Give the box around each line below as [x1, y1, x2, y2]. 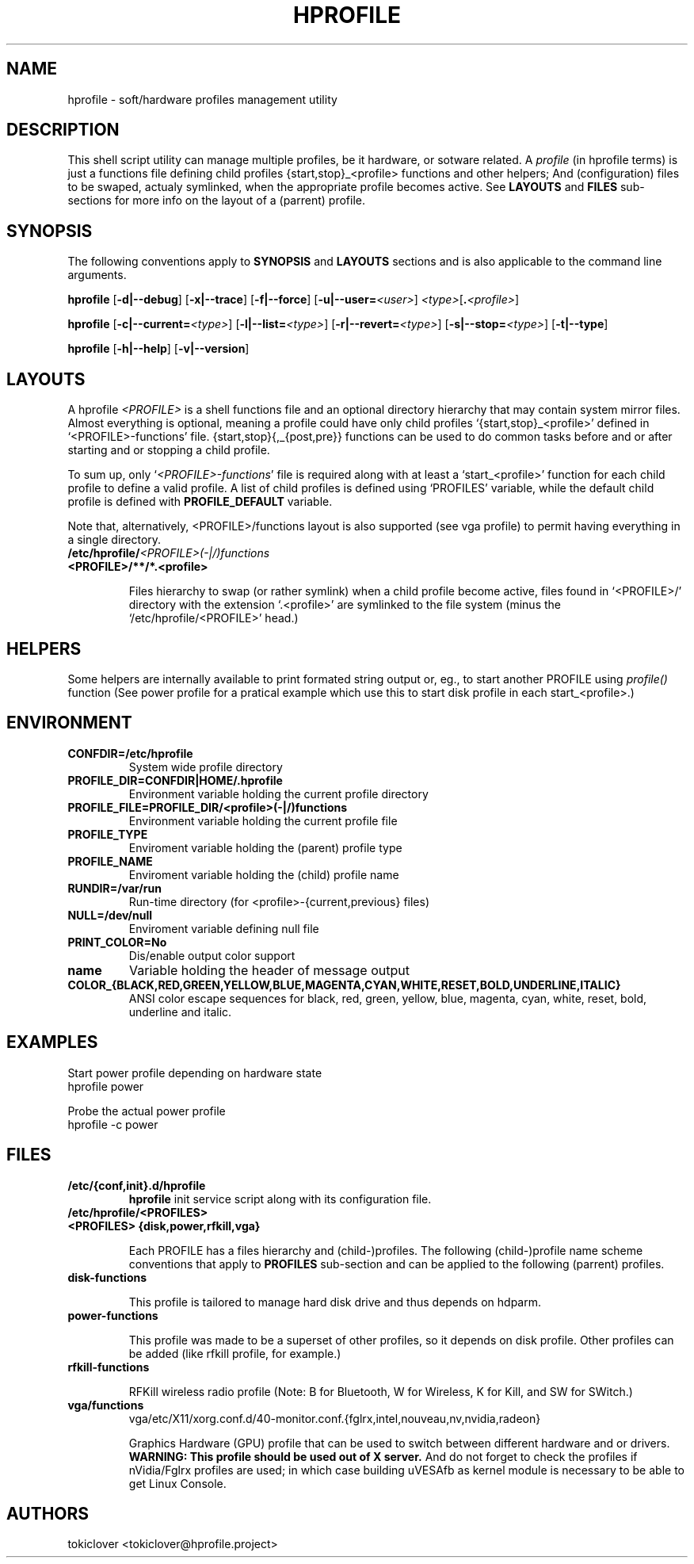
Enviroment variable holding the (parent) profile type [128, 840, 402, 855]
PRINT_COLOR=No [67, 935, 167, 949]
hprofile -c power [67, 1117, 158, 1131]
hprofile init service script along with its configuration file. [128, 1191, 432, 1206]
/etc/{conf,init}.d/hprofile [67, 1178, 206, 1192]
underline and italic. [128, 1004, 232, 1019]
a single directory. [67, 533, 162, 547]
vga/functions [67, 1398, 144, 1412]
